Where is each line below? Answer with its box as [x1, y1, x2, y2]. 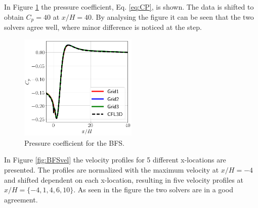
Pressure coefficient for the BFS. [24, 137, 125, 148]
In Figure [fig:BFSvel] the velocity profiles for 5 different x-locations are [4, 154, 226, 165]
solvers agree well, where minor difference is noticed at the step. [4, 22, 202, 32]
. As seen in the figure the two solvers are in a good [73, 184, 233, 195]
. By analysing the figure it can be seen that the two [92, 11, 254, 22]
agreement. [4, 194, 38, 204]
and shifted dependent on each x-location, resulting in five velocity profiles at [4, 174, 243, 185]
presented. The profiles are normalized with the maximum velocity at [4, 164, 219, 175]
